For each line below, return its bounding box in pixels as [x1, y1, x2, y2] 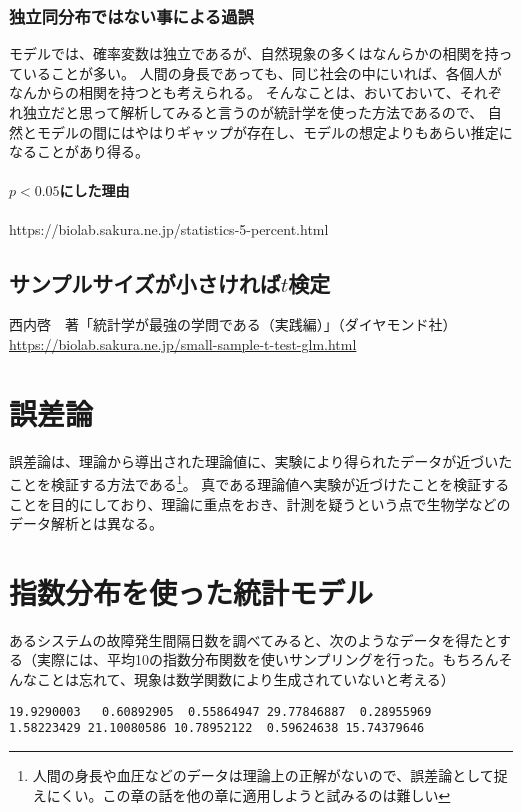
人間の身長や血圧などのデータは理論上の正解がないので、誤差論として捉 [32, 764, 508, 785]
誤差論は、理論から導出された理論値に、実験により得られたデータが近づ [9, 450, 485, 471]
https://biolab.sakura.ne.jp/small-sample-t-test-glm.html [9, 333, 357, 354]
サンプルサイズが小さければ [9, 267, 281, 298]
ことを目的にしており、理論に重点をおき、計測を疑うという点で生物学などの [9, 493, 511, 514]
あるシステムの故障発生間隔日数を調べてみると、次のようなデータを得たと [9, 629, 498, 650]
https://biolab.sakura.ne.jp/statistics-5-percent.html [9, 218, 329, 239]
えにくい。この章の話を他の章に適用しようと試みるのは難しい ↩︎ [32, 784, 451, 805]
